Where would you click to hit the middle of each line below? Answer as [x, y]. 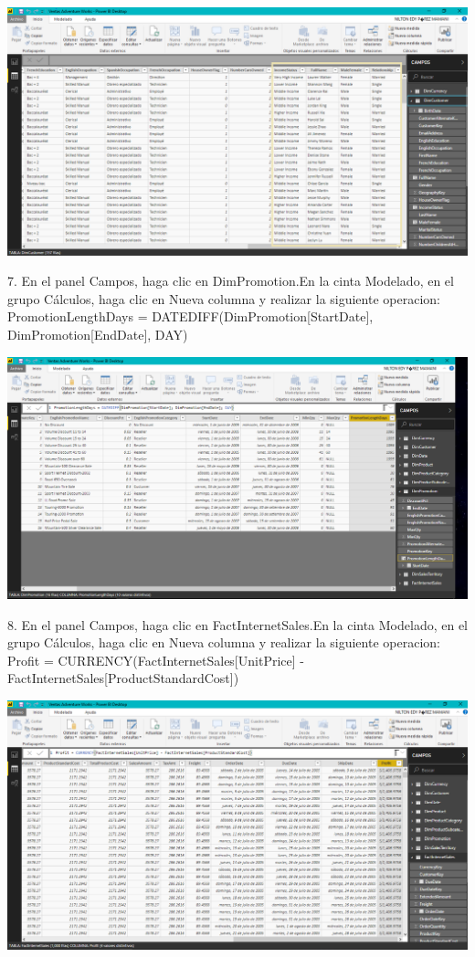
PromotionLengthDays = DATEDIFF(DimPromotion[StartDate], [190, 316]
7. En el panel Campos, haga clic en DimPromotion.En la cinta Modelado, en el [231, 281]
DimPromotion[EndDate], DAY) [98, 335]
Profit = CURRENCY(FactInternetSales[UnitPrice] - [156, 660]
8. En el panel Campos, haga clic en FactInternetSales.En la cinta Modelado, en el [237, 624]
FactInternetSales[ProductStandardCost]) [123, 678]
